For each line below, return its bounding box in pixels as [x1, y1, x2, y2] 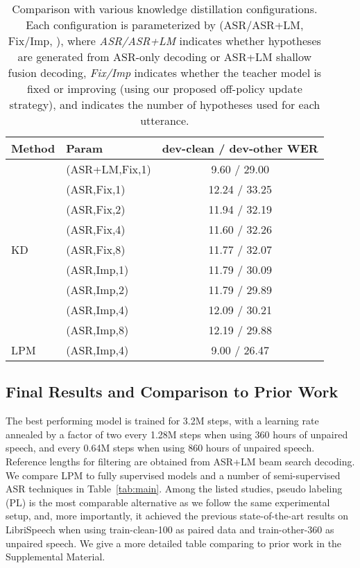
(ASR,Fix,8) [66, 241, 126, 257]
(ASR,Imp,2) [66, 282, 129, 298]
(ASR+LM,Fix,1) [66, 161, 151, 177]
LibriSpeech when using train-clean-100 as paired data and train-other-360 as [6, 522, 334, 536]
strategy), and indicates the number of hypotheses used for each [9, 96, 320, 112]
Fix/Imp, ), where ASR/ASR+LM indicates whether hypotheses [8, 33, 321, 49]
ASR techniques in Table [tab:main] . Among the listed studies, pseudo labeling [6, 481, 343, 496]
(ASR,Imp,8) [66, 322, 129, 338]
